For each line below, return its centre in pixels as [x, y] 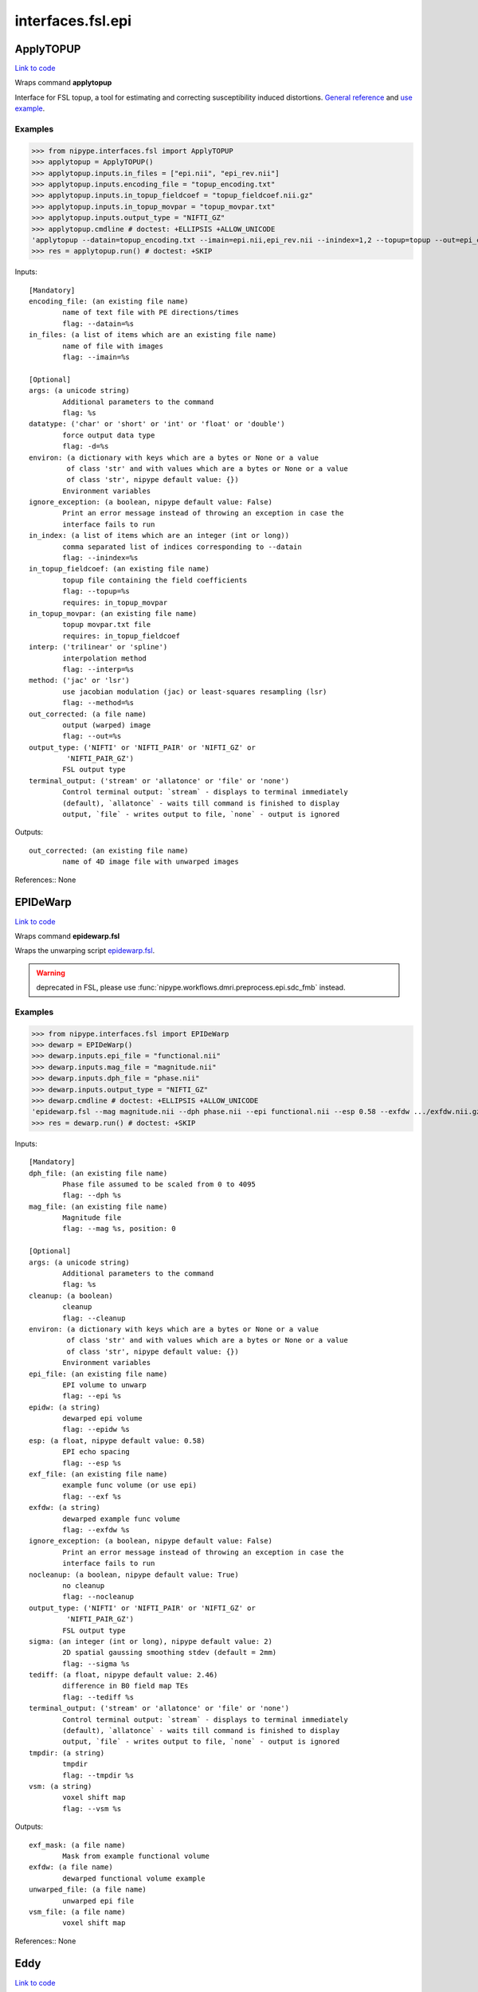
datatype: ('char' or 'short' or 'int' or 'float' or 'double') [157, 424]
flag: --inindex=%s [100, 558]
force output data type [109, 435]
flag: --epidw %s [96, 1429]
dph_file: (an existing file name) [98, 1173]
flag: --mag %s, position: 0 [119, 1229]
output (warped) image [107, 725]
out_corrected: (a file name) [88, 714]
